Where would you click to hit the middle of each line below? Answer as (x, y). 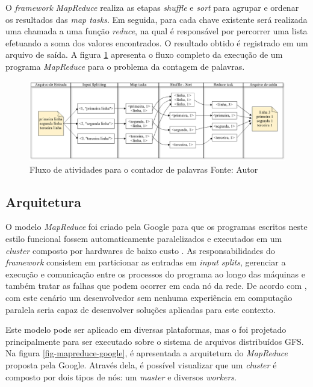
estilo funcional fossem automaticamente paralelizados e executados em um (144, 239)
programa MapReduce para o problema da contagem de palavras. (125, 66)
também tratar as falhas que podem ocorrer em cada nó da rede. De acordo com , (156, 286)
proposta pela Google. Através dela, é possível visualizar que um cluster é (141, 364)
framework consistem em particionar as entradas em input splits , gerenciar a (146, 262)
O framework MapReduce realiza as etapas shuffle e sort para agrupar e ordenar (152, 7)
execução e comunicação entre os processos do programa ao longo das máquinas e (155, 274)
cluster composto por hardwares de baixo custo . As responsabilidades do (140, 250)
